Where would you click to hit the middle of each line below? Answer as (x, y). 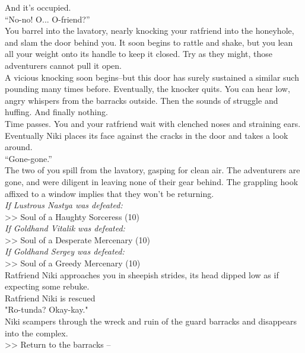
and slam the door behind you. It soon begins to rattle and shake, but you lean (149, 42)
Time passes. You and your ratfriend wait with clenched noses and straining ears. (153, 123)
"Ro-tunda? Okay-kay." (47, 309)
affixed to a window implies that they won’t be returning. (109, 193)
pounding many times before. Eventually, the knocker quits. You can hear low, (147, 89)
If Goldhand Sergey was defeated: (65, 251)
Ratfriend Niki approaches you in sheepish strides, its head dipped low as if (142, 274)
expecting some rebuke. (47, 286)
